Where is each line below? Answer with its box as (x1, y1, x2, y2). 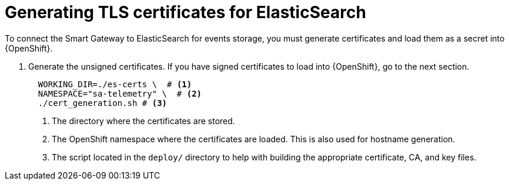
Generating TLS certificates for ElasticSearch (5, 2, 366, 22)
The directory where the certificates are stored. (52, 115, 235, 126)
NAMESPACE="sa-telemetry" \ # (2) (38, 88, 202, 98)
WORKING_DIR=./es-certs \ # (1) (38, 79, 192, 89)
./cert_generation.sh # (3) (38, 98, 168, 108)
